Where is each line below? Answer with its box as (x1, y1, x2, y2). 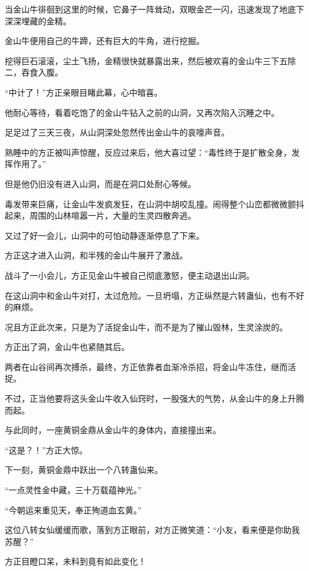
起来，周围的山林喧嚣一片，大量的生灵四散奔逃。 (5, 209, 196, 222)
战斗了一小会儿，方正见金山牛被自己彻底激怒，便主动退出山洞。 (5, 269, 254, 281)
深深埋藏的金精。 (5, 14, 71, 27)
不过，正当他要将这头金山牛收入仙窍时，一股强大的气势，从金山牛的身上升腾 (5, 392, 304, 405)
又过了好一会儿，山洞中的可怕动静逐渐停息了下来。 (5, 229, 204, 241)
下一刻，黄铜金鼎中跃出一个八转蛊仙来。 (5, 463, 163, 476)
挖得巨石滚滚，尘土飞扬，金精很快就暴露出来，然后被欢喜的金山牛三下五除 (5, 54, 296, 67)
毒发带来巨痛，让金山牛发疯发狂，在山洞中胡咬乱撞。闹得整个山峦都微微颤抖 (5, 197, 304, 210)
